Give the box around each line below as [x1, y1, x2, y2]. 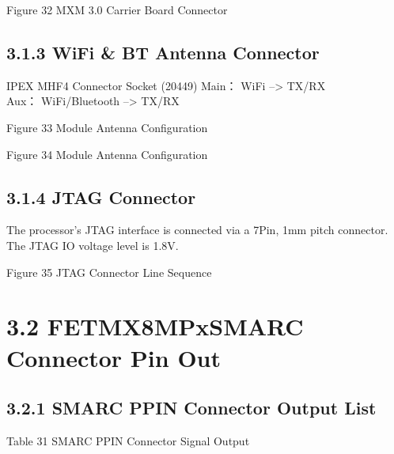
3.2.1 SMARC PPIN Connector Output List [6, 395, 377, 420]
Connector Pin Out [6, 341, 221, 373]
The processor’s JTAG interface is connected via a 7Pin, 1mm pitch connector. [6, 221, 388, 238]
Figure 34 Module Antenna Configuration [6, 146, 208, 162]
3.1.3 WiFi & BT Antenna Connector [6, 40, 320, 64]
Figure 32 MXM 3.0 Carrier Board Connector [6, 2, 228, 17]
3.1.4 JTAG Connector [6, 184, 196, 209]
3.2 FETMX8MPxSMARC [6, 310, 304, 342]
